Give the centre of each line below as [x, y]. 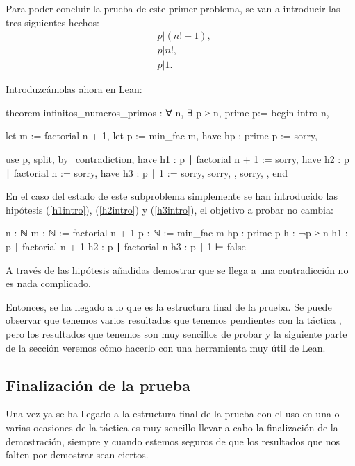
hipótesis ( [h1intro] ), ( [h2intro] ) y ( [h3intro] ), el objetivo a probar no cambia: [170, 209]
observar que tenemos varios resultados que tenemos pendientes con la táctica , [174, 320]
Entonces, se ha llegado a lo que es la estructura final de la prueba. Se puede [169, 306]
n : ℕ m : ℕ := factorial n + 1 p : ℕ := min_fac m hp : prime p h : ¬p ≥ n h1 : [177, 233]
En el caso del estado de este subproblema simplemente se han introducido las [172, 196]
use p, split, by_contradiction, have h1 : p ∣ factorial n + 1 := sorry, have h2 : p [177, 159]
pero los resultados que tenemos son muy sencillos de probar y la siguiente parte [176, 334]
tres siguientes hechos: [52, 22]
